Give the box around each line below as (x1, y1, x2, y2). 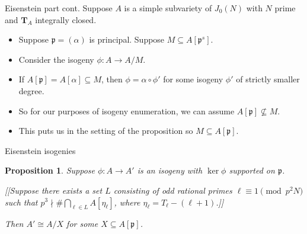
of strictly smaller (236, 73, 300, 85)
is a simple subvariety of (124, 2, 212, 14)
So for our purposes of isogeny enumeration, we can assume (18, 104, 235, 117)
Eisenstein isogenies (5, 144, 76, 156)
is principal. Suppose (89, 33, 165, 46)
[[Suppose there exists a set (5, 184, 103, 196)
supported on (229, 164, 275, 177)
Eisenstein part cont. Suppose (5, 2, 113, 14)
